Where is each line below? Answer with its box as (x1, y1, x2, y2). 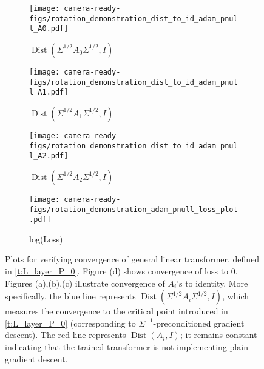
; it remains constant (180, 328, 257, 341)
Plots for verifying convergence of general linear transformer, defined (5, 253, 260, 265)
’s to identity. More (177, 276, 248, 289)
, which (222, 290, 249, 302)
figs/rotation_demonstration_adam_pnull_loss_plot (29, 205, 238, 214)
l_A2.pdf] (29, 151, 69, 161)
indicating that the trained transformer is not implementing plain (5, 341, 248, 353)
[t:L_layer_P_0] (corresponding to (5, 316, 136, 329)
